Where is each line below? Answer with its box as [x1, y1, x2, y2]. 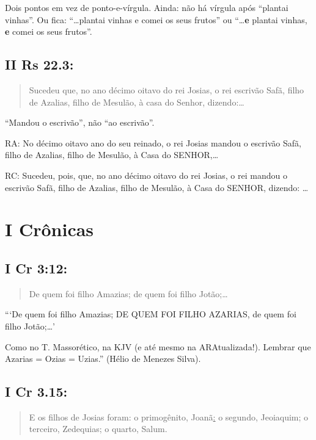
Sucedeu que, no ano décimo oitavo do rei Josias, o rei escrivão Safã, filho [29, 83, 304, 96]
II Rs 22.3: [5, 55, 74, 74]
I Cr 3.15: [5, 382, 68, 401]
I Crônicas [5, 217, 94, 242]
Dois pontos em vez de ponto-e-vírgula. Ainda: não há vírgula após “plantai [5, 1, 288, 13]
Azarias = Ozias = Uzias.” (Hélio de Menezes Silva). [5, 352, 201, 365]
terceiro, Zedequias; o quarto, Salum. [29, 422, 167, 435]
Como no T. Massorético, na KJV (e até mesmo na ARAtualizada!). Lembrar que [5, 340, 311, 353]
